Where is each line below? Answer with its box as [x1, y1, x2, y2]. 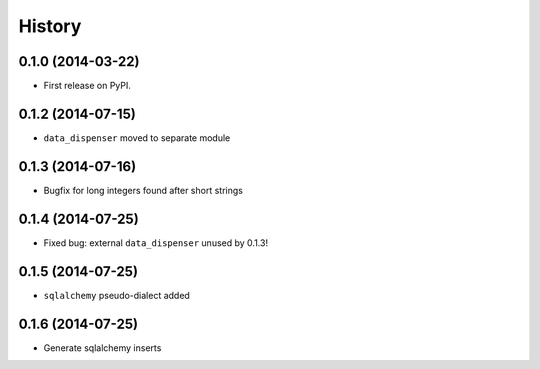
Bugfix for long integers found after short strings [43, 184, 244, 196]
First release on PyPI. [43, 80, 132, 92]
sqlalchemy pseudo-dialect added [43, 289, 190, 301]
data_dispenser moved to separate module [43, 131, 231, 144]
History [18, 15, 82, 37]
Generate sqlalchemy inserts [43, 341, 162, 354]
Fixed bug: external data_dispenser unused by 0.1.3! [43, 236, 269, 249]
